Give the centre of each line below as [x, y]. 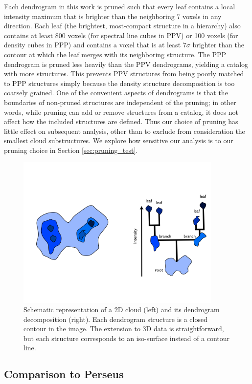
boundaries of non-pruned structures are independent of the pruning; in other [120, 102]
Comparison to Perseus [64, 374]
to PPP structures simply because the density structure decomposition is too [119, 83]
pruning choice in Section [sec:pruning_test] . [71, 150]
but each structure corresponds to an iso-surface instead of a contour [127, 338]
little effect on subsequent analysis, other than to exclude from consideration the [125, 131]
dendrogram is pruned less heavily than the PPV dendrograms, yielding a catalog [126, 64]
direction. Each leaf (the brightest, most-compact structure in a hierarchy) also [122, 26]
